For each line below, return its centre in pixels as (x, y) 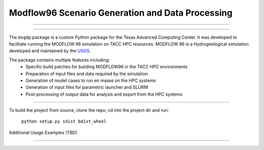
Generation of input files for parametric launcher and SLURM (87, 87)
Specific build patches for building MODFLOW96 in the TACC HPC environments (107, 67)
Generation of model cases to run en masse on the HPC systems (91, 80)
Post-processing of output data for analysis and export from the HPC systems (104, 94)
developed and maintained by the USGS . (50, 51)
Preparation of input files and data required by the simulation (87, 74)
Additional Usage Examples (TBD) (43, 132)
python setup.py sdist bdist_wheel (64, 122)
